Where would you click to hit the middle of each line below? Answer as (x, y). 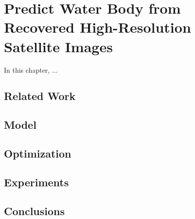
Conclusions (35, 210)
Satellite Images (58, 46)
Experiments (36, 182)
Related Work (40, 96)
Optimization (38, 153)
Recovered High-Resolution (97, 27)
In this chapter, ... (31, 70)
